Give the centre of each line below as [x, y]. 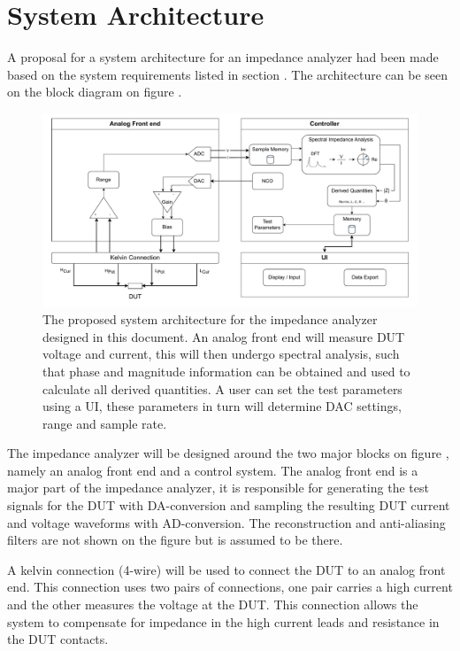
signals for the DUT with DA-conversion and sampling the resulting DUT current [229, 505]
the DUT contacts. [58, 639]
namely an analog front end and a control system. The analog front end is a [213, 470]
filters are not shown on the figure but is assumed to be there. [175, 540]
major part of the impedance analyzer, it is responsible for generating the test [218, 488]
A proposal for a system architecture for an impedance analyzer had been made [223, 57]
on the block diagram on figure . [95, 92]
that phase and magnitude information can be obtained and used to [226, 371]
